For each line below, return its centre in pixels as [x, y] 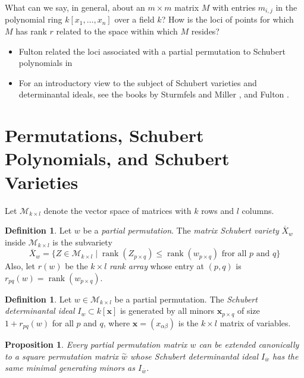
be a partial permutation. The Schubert [186, 299]
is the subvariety [82, 242]
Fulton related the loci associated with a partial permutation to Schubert [152, 51]
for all [63, 322]
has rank [31, 31]
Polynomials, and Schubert [117, 158]
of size [248, 311]
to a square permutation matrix [62, 356]
